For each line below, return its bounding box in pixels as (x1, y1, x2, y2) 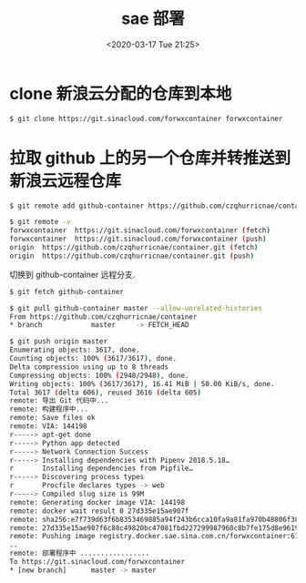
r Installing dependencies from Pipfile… (9, 464, 194, 474)
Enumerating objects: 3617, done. (9, 345, 141, 355)
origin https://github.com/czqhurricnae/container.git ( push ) (9, 251, 255, 261)
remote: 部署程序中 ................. (9, 548, 150, 558)
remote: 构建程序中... (9, 404, 89, 414)
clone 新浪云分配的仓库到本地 (9, 83, 232, 104)
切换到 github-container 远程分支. (9, 269, 136, 280)
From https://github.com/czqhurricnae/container (9, 312, 198, 322)
